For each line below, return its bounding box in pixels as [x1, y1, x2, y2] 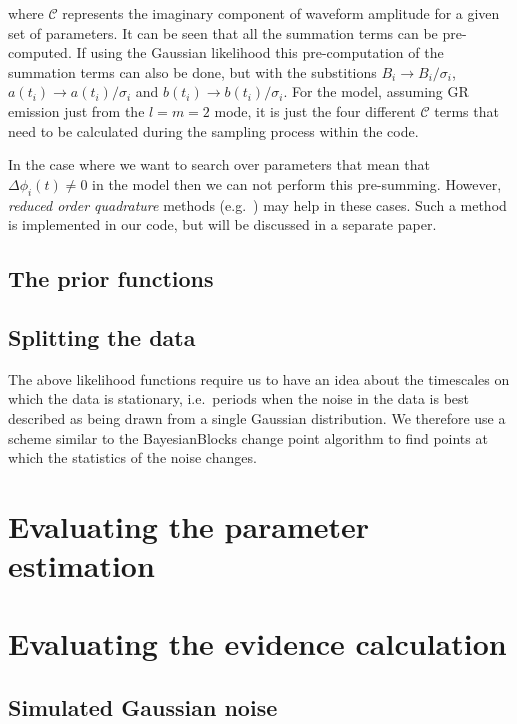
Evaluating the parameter [8, 505, 370, 546]
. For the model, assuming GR [283, 81, 469, 102]
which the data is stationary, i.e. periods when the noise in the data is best [8, 388, 469, 409]
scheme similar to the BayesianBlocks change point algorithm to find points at [8, 427, 488, 448]
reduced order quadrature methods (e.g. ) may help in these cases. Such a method [8, 194, 507, 215]
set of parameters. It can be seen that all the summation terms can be [8, 22, 438, 43]
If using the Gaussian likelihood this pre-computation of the [76, 42, 444, 63]
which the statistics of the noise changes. [8, 447, 257, 468]
